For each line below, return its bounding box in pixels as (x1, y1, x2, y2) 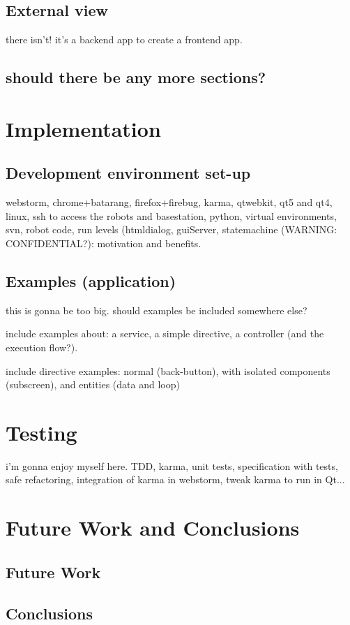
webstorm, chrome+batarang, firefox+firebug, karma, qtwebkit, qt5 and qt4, (6, 195, 333, 209)
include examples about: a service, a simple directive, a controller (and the (6, 326, 324, 341)
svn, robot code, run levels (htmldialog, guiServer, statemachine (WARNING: (6, 222, 337, 237)
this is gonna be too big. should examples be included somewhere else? (6, 302, 307, 317)
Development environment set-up (6, 162, 251, 184)
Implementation (6, 114, 161, 142)
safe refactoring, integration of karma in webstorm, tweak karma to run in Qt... (6, 472, 345, 487)
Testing (6, 418, 77, 446)
